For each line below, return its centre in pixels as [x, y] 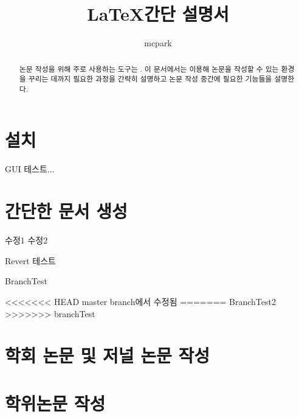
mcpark [158, 43]
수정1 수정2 [26, 240]
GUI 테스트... [30, 169]
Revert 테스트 [30, 260]
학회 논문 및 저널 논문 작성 [107, 355]
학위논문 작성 [55, 403]
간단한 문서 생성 [66, 211]
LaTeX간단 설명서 [158, 14]
